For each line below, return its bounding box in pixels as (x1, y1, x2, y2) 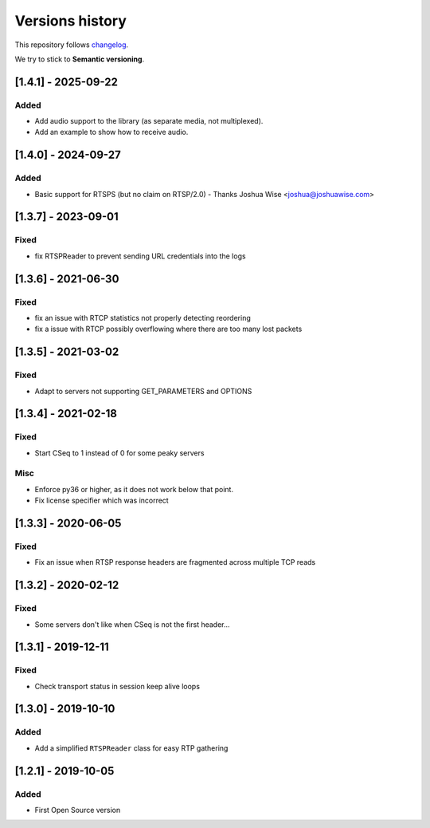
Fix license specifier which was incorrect (34, 495, 169, 506)
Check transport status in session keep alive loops (34, 681, 201, 691)
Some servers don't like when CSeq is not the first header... (34, 619, 230, 629)
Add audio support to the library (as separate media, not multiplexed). (34, 116, 264, 126)
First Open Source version (34, 805, 121, 814)
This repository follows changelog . (14, 40, 129, 49)
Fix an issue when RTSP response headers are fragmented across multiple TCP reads (34, 558, 316, 567)
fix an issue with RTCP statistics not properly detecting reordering (34, 313, 251, 322)
